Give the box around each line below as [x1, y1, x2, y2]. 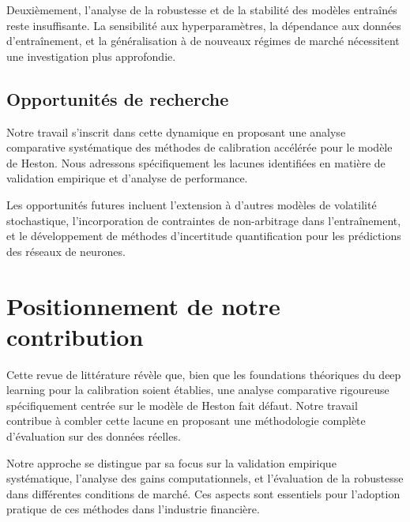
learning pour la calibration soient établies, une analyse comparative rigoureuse [6, 381, 389, 398]
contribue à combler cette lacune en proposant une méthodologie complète [6, 412, 366, 429]
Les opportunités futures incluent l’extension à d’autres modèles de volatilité [6, 196, 377, 212]
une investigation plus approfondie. [6, 47, 176, 64]
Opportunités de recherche [6, 86, 229, 111]
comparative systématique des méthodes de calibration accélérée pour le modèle [6, 139, 393, 156]
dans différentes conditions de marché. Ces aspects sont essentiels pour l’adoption [6, 485, 401, 501]
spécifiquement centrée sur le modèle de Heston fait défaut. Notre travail [6, 396, 358, 413]
